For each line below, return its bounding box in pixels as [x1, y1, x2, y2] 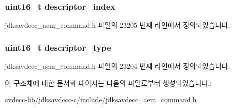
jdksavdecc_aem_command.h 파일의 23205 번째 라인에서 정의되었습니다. [5, 20, 230, 30]
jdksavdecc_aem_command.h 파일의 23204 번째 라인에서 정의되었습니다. [5, 61, 230, 71]
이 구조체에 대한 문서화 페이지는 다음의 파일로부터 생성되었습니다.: [5, 77, 212, 88]
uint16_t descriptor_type [5, 41, 111, 53]
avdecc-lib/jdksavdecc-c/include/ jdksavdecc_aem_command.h [5, 94, 197, 105]
